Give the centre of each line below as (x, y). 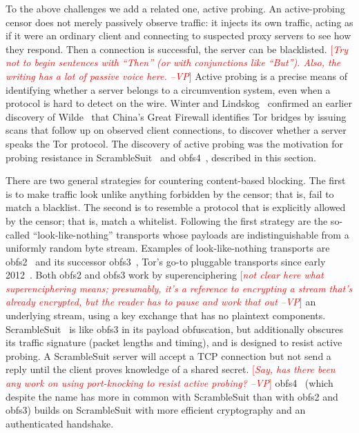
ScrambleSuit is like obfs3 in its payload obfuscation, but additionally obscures (175, 329)
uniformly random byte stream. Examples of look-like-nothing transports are (168, 248)
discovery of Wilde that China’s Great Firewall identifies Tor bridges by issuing (176, 116)
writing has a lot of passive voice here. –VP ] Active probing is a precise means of (177, 75)
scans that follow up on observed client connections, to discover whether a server (176, 130)
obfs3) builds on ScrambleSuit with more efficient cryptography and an (156, 410)
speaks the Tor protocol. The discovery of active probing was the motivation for (174, 143)
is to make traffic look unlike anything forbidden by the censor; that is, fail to (170, 193)
